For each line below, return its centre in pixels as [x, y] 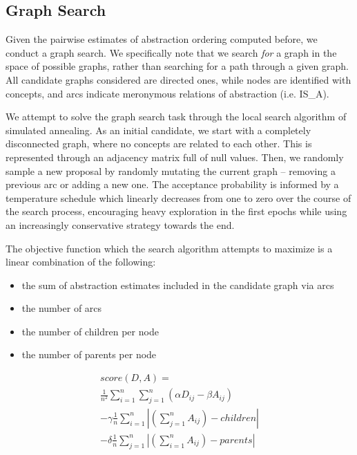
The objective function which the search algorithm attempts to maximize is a [169, 248]
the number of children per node [90, 331]
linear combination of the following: [81, 262]
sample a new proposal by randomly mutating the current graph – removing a [171, 170]
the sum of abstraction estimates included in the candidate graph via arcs [178, 285]
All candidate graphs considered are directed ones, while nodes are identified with [178, 79]
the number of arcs [62, 308]
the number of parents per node [89, 354]
